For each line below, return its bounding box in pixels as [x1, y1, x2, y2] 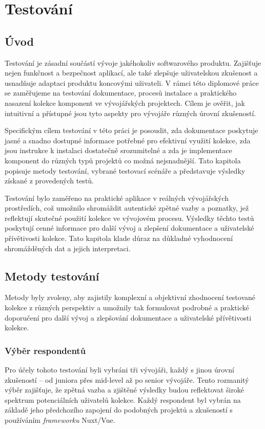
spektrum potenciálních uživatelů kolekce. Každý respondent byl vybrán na [5, 394, 241, 405]
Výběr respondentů [5, 344, 86, 357]
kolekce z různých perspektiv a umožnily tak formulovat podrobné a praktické [5, 302, 249, 313]
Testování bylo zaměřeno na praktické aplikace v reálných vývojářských [5, 192, 229, 203]
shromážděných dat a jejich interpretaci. [5, 243, 131, 253]
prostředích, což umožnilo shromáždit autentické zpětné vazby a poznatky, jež [5, 202, 249, 213]
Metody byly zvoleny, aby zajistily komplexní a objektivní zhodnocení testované [5, 292, 256, 303]
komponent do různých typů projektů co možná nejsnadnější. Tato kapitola [5, 155, 241, 165]
